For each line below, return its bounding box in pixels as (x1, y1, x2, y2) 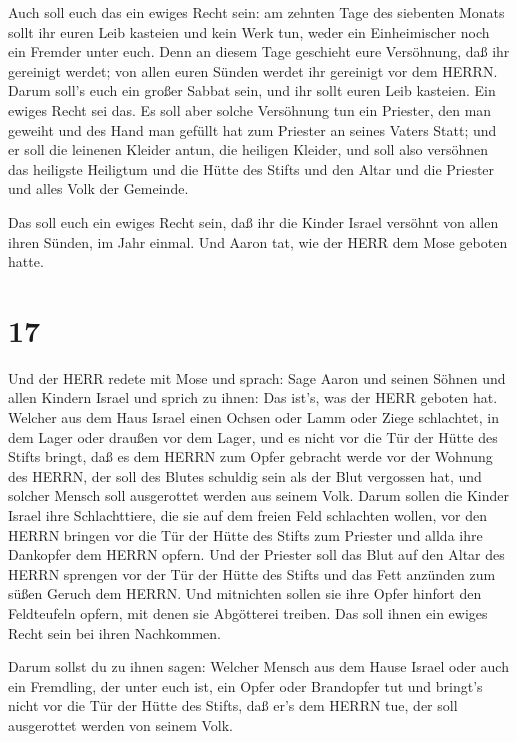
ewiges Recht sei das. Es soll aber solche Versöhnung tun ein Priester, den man (8, 99, 492, 120)
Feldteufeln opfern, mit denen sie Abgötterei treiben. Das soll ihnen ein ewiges (8, 602, 488, 623)
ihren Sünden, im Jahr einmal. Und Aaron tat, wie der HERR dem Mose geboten (8, 231, 508, 252)
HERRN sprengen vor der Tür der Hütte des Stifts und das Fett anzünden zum (8, 563, 496, 584)
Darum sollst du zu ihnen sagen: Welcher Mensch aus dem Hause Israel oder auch (8, 656, 509, 677)
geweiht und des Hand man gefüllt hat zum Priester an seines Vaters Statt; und (8, 119, 497, 140)
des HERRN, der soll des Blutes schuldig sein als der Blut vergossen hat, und (8, 465, 482, 486)
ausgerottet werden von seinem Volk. (8, 714, 233, 735)
